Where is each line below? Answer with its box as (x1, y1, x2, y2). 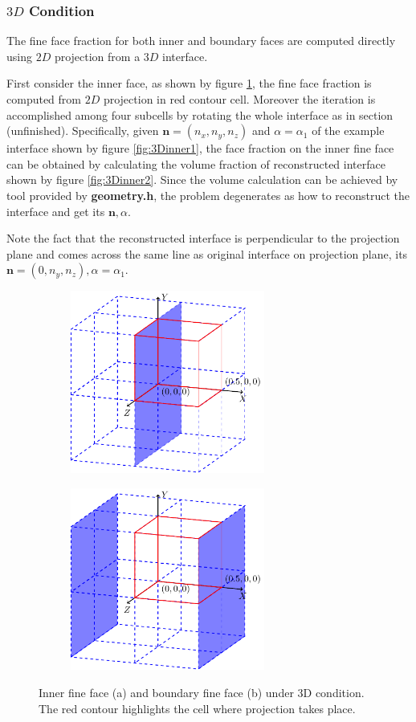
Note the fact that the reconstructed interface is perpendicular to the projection (6, 230, 400, 247)
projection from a (54, 47, 141, 64)
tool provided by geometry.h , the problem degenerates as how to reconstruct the (6, 186, 410, 203)
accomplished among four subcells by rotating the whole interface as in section (6, 106, 394, 123)
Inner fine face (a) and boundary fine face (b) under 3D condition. (39, 684, 365, 701)
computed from (6, 91, 81, 107)
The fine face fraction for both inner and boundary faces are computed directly (6, 32, 396, 49)
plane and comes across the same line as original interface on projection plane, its (6, 245, 408, 262)
